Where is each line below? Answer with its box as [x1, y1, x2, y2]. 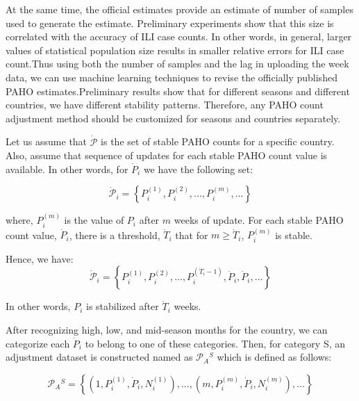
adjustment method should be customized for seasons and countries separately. [6, 111, 341, 125]
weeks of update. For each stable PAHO [174, 213, 344, 227]
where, [6, 213, 33, 227]
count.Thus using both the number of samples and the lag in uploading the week [6, 56, 349, 71]
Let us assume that [6, 134, 87, 149]
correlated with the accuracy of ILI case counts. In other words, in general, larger [6, 29, 352, 44]
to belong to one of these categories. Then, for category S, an [85, 336, 346, 350]
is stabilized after [85, 299, 159, 313]
